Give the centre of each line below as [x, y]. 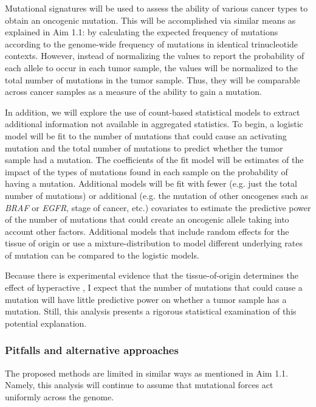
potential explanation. [46, 323]
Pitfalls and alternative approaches [92, 350]
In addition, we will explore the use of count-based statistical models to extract [153, 112]
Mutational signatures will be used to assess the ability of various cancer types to [156, 8]
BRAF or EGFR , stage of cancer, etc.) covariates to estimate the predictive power [158, 207]
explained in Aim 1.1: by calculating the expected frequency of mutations [142, 32]
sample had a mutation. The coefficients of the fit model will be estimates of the [154, 160]
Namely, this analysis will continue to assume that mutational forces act [139, 385]
